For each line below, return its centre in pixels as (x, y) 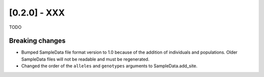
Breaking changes (37, 41)
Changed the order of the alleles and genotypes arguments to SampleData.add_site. (109, 66)
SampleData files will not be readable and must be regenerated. (85, 59)
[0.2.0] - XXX (37, 13)
